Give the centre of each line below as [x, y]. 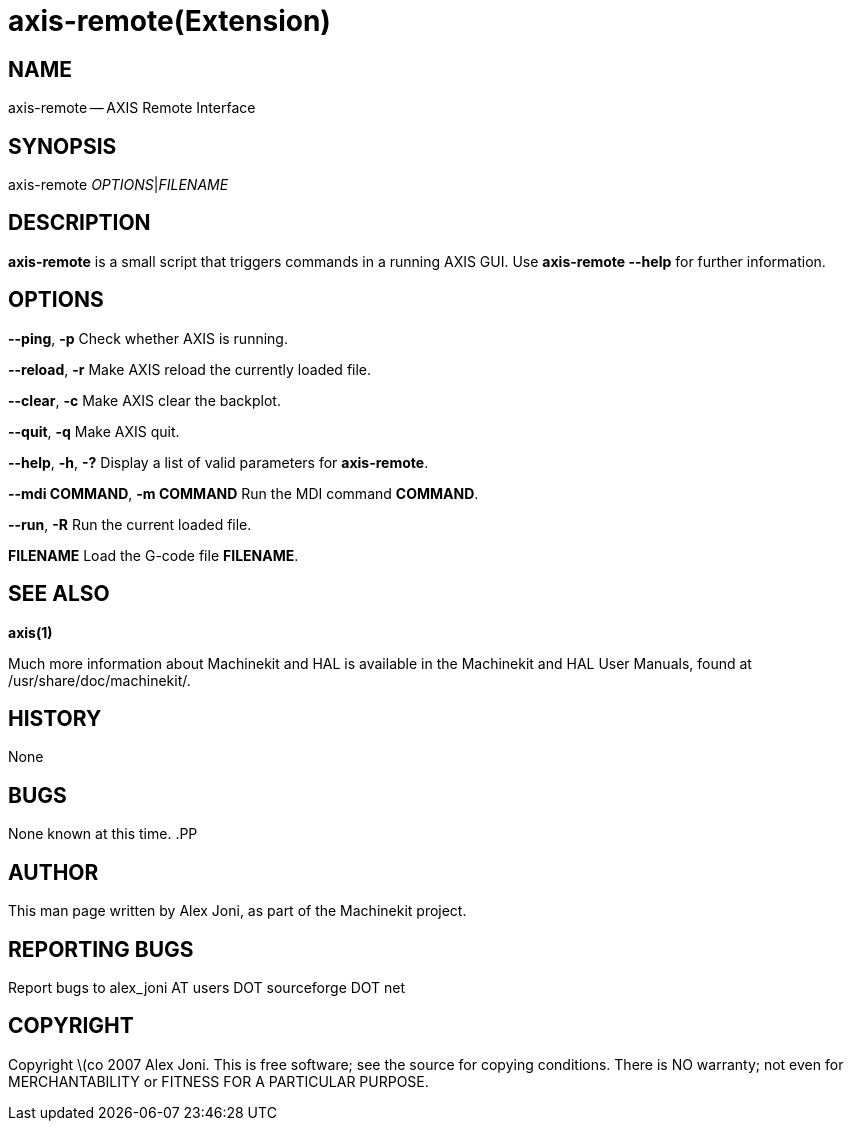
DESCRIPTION [79, 223]
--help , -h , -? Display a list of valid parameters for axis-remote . [218, 462]
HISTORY [55, 718]
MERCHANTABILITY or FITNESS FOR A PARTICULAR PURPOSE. [218, 1081]
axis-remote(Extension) [169, 21]
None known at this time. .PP [103, 834]
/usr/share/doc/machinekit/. [99, 680]
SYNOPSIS [62, 146]
